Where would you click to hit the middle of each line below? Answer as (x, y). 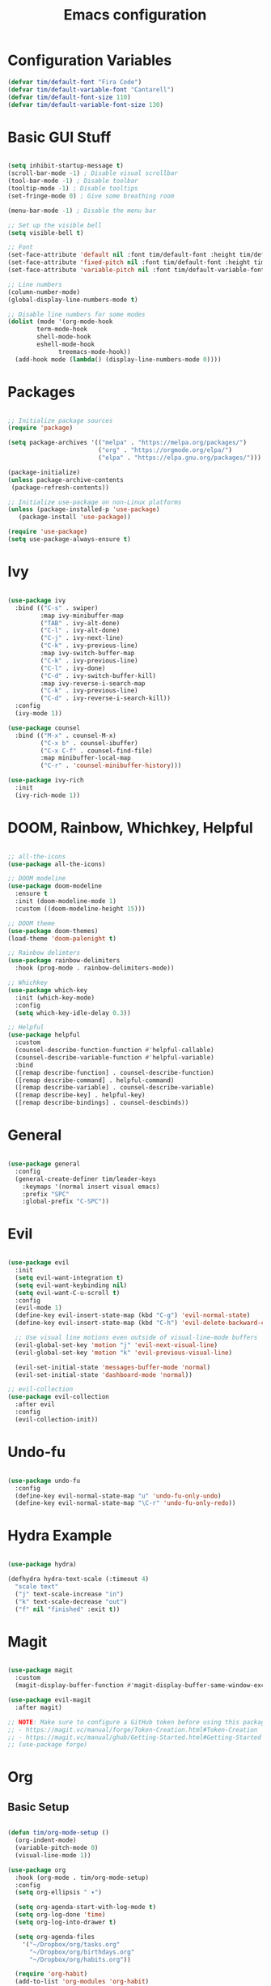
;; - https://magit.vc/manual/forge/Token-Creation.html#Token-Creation (133, 1730)
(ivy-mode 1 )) (38, 714)
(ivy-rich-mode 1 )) (48, 795)
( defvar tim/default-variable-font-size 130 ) (85, 104)
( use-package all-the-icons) (57, 864)
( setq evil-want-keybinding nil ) (71, 1285)
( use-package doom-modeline (55, 886)
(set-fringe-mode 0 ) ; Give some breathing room (91, 196)
